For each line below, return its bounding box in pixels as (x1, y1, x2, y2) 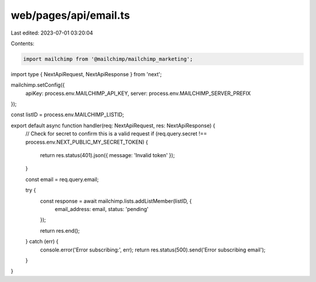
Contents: (11, 40, 35, 47)
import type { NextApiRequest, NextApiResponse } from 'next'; (11, 70, 162, 77)
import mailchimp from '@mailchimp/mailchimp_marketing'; (23, 56, 193, 62)
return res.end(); (40, 227, 80, 234)
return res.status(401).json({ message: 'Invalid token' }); (40, 152, 175, 159)
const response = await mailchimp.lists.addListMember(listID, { (40, 197, 193, 205)
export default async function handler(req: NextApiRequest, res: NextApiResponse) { (11, 122, 216, 129)
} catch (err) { (25, 238, 59, 245)
